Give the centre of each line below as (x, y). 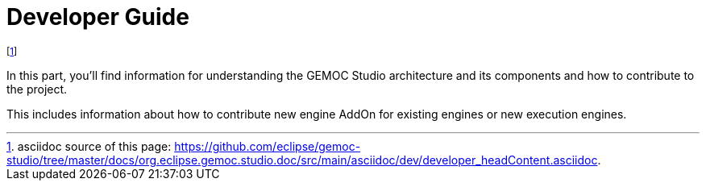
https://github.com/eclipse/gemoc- (268, 146)
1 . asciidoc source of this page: (89, 146)
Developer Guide (98, 17)
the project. (37, 89)
